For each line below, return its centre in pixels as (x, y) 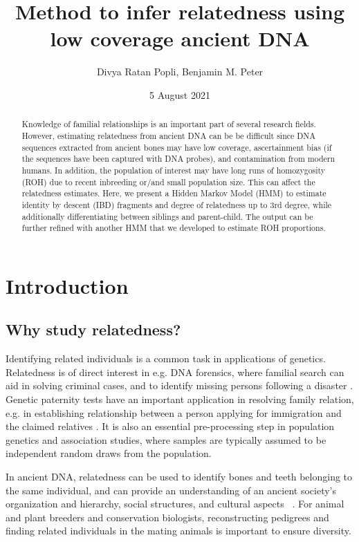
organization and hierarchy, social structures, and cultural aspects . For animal (175, 504)
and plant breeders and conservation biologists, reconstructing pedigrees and (167, 517)
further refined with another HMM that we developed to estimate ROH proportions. (174, 228)
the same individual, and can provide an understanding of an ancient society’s (171, 490)
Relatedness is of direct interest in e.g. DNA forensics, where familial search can (175, 372)
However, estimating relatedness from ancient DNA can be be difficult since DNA (169, 135)
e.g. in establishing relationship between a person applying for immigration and (174, 412)
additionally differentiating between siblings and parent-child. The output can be (167, 216)
